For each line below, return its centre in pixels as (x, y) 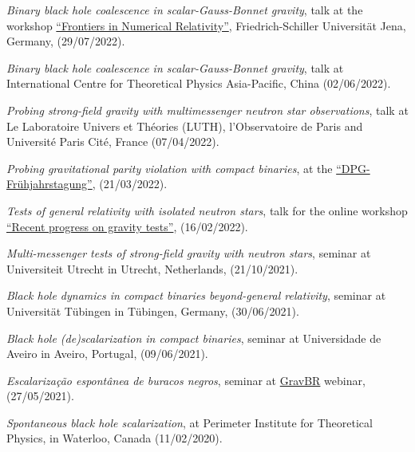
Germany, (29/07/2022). (66, 41)
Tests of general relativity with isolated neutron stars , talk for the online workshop (207, 210)
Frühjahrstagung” (49, 184)
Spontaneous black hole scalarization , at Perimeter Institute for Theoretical (190, 422)
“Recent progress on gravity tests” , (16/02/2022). (127, 226)
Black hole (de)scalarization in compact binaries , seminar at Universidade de (194, 338)
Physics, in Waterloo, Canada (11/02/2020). (115, 438)
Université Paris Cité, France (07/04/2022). (113, 141)
